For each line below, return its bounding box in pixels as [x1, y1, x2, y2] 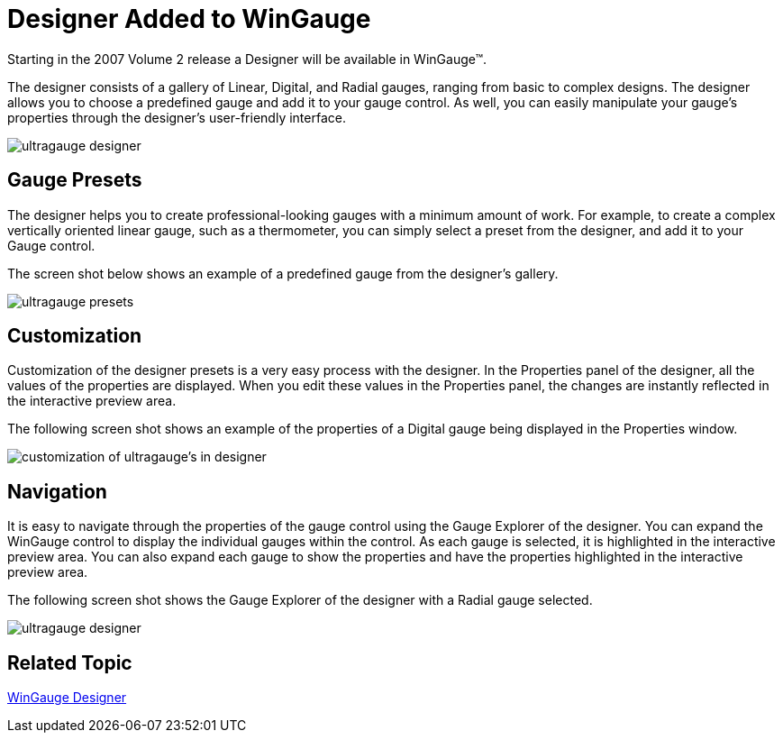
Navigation [7, 480, 107, 503]
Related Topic [7, 651, 132, 674]
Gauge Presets [7, 169, 142, 192]
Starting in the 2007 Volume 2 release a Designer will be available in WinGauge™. [7, 50, 487, 67]
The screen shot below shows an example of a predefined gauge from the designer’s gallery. [7, 265, 559, 281]
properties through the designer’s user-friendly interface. [7, 109, 346, 125]
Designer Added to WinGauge [7, 4, 371, 34]
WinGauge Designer [7, 690, 127, 706]
